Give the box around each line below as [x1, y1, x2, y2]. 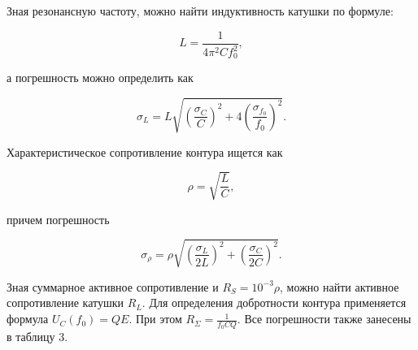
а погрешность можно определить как [7, 69, 194, 86]
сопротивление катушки [7, 294, 124, 311]
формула [7, 310, 49, 327]
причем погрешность [7, 210, 110, 227]
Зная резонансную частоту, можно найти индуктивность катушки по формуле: [7, 2, 394, 19]
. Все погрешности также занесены [237, 310, 411, 327]
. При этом [128, 310, 182, 327]
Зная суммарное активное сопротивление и [7, 278, 219, 295]
